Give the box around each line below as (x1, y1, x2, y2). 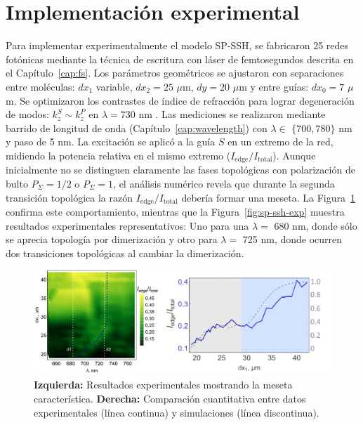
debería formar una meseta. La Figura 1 (181, 190, 356, 204)
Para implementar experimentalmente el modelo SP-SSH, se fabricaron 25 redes (6, 38, 349, 53)
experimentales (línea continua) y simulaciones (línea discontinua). (34, 405, 319, 419)
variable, (95, 79, 133, 93)
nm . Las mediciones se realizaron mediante (138, 107, 326, 122)
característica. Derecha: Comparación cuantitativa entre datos (34, 391, 306, 405)
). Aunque (272, 148, 316, 162)
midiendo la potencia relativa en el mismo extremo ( (6, 148, 231, 162)
